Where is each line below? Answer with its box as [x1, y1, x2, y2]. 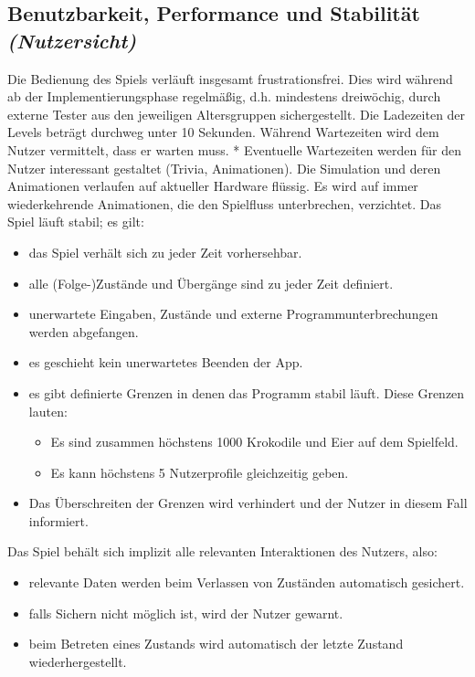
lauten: [28, 401, 68, 420]
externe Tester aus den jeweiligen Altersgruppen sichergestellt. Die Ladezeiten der [7, 104, 466, 123]
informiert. [28, 511, 89, 530]
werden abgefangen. [28, 322, 139, 341]
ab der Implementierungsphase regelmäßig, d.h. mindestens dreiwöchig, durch [7, 87, 441, 106]
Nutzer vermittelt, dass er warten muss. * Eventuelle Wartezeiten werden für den [7, 140, 461, 159]
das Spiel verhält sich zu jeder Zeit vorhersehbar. [28, 242, 302, 261]
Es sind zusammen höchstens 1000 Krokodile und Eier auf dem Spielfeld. [50, 432, 459, 451]
